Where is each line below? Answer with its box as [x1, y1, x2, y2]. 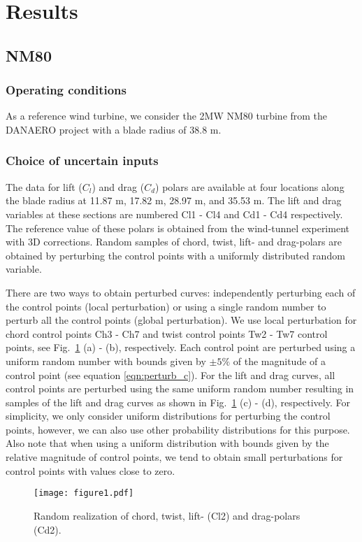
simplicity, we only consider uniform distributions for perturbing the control [6, 408, 331, 423]
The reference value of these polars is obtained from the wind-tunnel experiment [6, 220, 349, 235]
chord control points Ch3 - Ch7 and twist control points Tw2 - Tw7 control [6, 326, 328, 341]
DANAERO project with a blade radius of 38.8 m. [6, 122, 222, 136]
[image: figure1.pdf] [34, 488, 134, 499]
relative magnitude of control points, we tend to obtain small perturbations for [6, 450, 343, 464]
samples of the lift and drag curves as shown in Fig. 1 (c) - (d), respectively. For [6, 394, 350, 409]
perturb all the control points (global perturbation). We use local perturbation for [6, 313, 357, 327]
